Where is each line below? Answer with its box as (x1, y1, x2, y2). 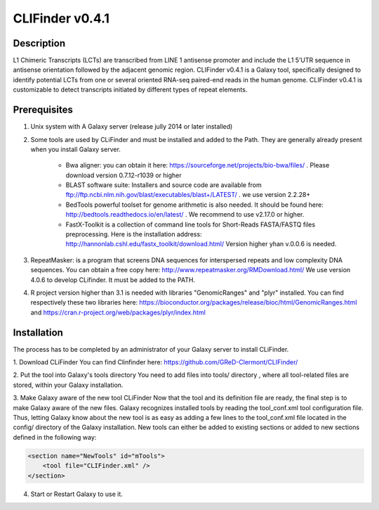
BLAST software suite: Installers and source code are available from (65, 181, 262, 189)
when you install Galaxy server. (30, 145, 121, 153)
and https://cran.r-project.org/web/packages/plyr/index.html (30, 308, 206, 317)
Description (13, 37, 66, 49)
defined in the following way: (13, 433, 97, 441)
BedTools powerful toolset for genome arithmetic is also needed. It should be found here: (65, 200, 324, 209)
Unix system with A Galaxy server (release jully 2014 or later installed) (30, 122, 233, 131)
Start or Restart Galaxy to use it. (30, 490, 123, 498)
